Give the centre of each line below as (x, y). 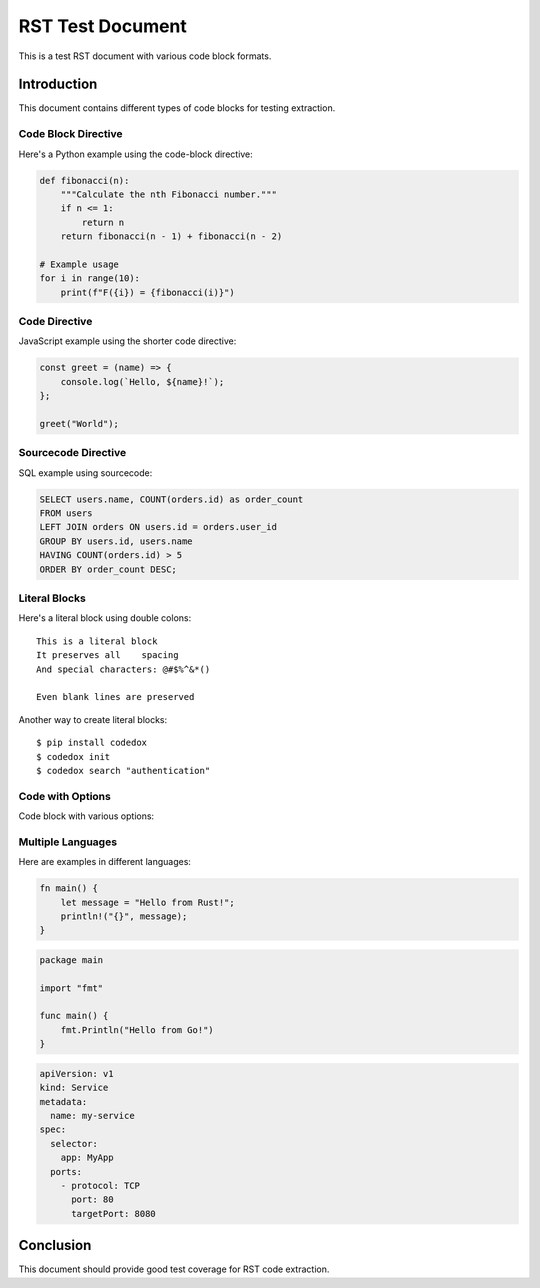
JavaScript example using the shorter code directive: (127, 341)
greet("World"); (79, 423)
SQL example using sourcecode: (85, 472)
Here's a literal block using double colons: (105, 618)
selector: (74, 1143)
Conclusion (55, 1245)
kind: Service (74, 1088)
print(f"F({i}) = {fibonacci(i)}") (147, 292)
